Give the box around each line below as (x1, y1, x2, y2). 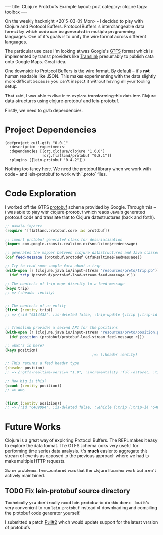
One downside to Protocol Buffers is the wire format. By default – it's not (5, 68, 150, 74)
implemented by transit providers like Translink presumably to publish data (5, 53, 154, 59)
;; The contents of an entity (5, 303, 66, 308)
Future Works (5, 422, 61, 433)
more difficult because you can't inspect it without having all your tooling (5, 79, 151, 84)
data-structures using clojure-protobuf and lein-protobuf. (5, 98, 120, 104)
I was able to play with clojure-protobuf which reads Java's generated (5, 209, 145, 215)
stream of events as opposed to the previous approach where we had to (5, 453, 149, 459)
